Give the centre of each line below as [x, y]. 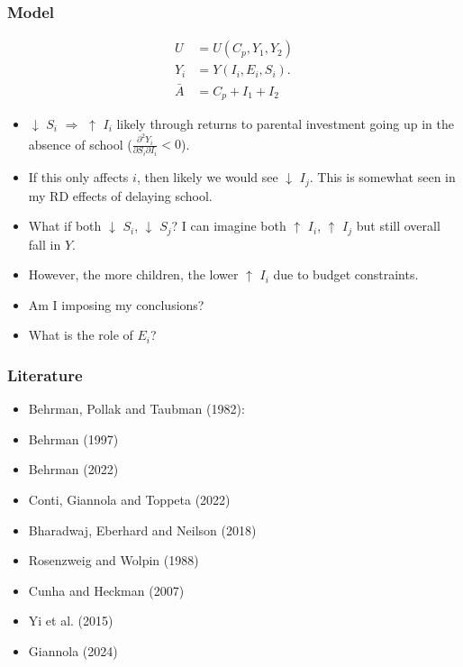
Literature [45, 375]
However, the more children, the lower [133, 274]
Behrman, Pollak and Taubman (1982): [136, 409]
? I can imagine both [229, 226]
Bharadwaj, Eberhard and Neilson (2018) [142, 530]
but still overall [398, 226]
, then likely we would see [207, 177]
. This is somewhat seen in [382, 177]
